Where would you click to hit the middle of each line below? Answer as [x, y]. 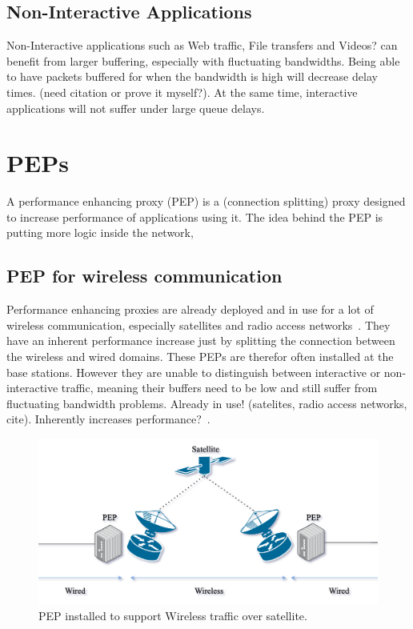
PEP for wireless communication [144, 276]
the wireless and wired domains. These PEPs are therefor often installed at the [200, 357]
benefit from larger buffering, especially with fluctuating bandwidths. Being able [203, 60]
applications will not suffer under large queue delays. [136, 108]
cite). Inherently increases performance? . [108, 419]
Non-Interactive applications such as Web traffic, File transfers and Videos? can [202, 45]
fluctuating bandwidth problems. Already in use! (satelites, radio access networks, [207, 403]
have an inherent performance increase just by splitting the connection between [201, 341]
